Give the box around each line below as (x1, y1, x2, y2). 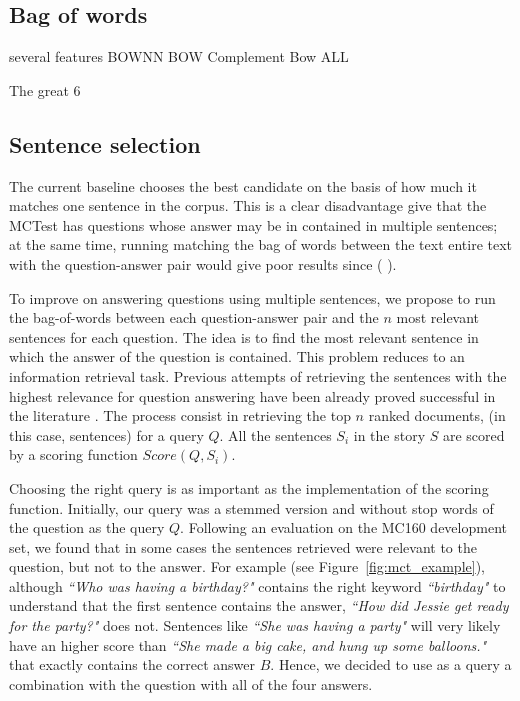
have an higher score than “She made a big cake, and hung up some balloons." (9, 634, 487, 655)
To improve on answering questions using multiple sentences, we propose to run (9, 287, 496, 308)
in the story (353, 424, 426, 445)
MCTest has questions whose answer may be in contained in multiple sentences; (9, 214, 498, 235)
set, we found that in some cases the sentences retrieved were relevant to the (9, 536, 477, 557)
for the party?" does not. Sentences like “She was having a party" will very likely (9, 615, 501, 636)
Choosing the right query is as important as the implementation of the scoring (9, 477, 489, 498)
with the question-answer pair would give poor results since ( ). (9, 253, 397, 274)
